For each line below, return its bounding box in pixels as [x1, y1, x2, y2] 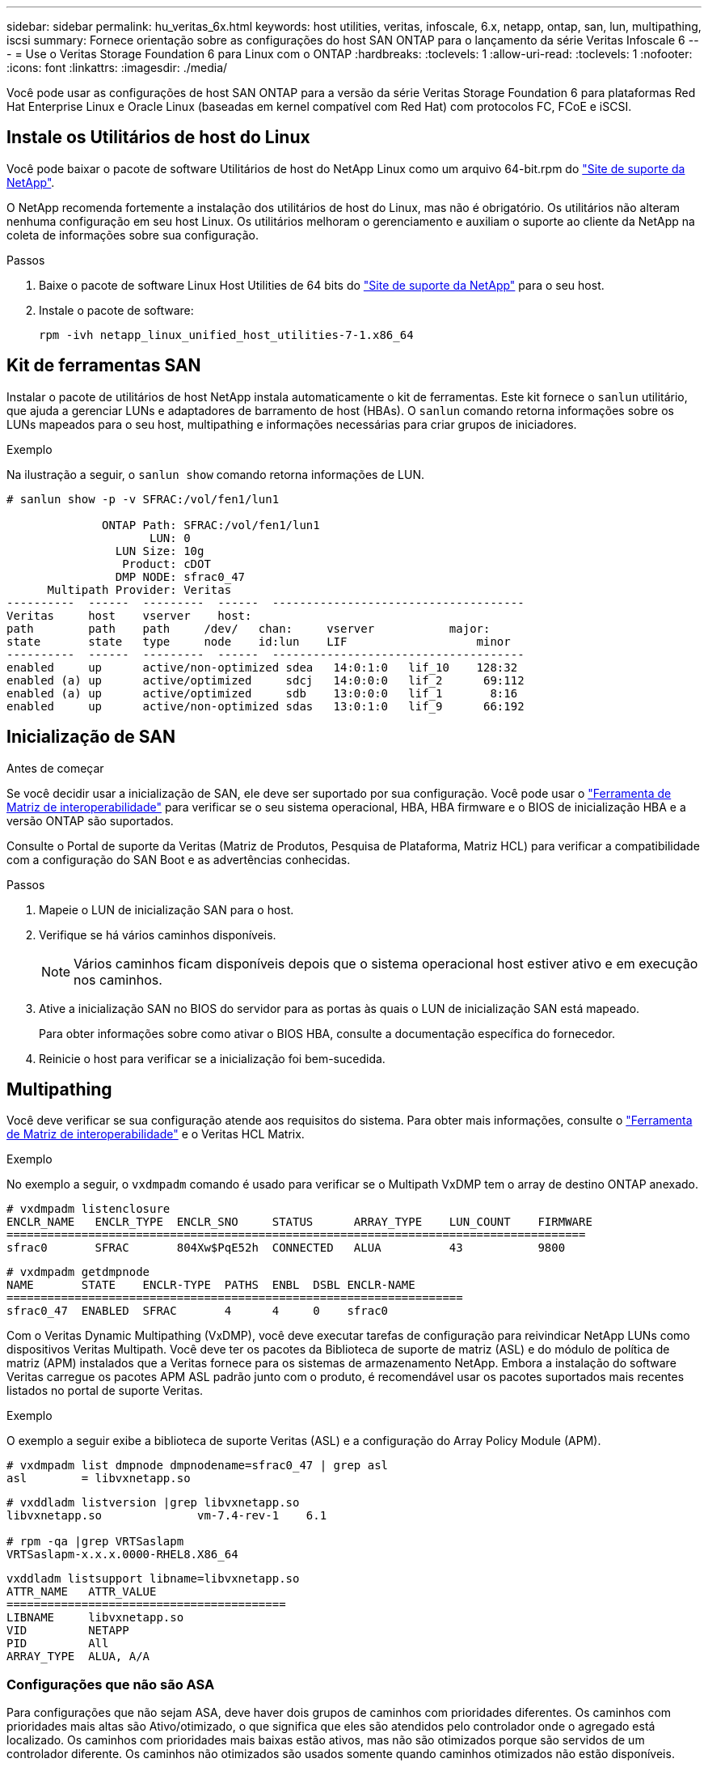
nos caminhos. [74, 971, 162, 988]
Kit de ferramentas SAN [6, 355, 201, 376]
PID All [6, 1637, 109, 1650]
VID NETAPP [6, 1624, 129, 1638]
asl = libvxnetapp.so [6, 1472, 191, 1485]
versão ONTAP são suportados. [6, 813, 174, 828]
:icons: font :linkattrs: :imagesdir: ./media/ [6, 61, 228, 74]
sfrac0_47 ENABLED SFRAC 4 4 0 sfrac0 [6, 1304, 389, 1318]
